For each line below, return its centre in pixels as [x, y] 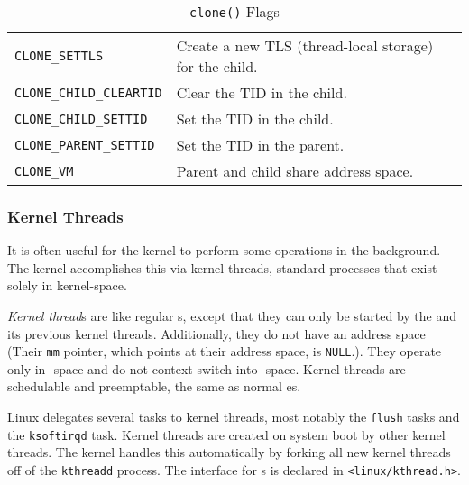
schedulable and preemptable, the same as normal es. [154, 386]
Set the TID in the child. [255, 119]
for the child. [217, 66]
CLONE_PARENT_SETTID [85, 145]
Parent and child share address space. [295, 171]
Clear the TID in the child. [262, 92]
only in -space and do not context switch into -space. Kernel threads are [207, 368]
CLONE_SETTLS [59, 56]
